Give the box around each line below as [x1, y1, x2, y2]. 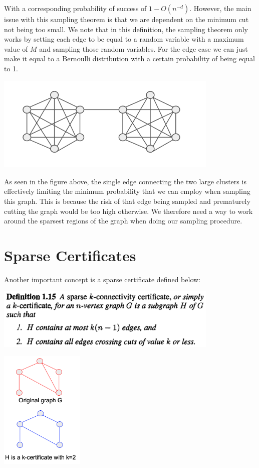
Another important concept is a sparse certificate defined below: [4, 274, 200, 284]
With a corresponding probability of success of [4, 3, 147, 13]
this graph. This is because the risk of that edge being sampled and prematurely [4, 195, 250, 206]
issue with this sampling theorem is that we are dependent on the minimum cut [4, 14, 249, 24]
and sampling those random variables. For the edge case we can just [39, 43, 248, 54]
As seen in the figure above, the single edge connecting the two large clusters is [4, 176, 246, 186]
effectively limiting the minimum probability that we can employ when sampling [4, 186, 250, 196]
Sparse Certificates [4, 245, 136, 265]
